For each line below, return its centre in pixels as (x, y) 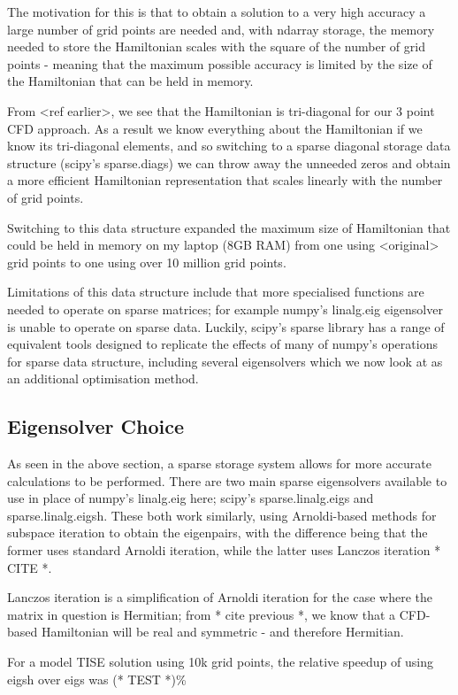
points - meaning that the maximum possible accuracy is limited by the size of (220, 63)
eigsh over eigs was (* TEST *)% (97, 679)
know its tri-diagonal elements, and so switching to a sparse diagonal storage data (229, 146)
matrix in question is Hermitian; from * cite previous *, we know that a (202, 614)
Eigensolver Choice (96, 426)
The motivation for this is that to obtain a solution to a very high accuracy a (217, 12)
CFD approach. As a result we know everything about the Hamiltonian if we (215, 128)
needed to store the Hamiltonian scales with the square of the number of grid (216, 46)
